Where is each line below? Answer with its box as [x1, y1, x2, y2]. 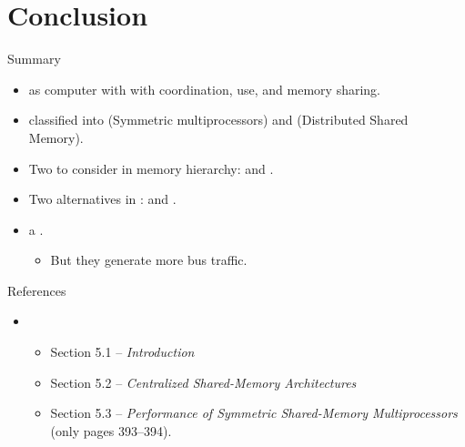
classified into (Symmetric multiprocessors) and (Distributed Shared [28, 110, 409, 129]
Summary [7, 49, 61, 68]
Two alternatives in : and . [28, 189, 177, 208]
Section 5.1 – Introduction [50, 342, 195, 361]
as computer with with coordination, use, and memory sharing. [28, 79, 380, 98]
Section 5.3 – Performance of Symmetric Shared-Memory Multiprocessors [50, 403, 458, 422]
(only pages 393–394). [50, 421, 172, 440]
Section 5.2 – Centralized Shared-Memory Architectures [50, 372, 357, 391]
